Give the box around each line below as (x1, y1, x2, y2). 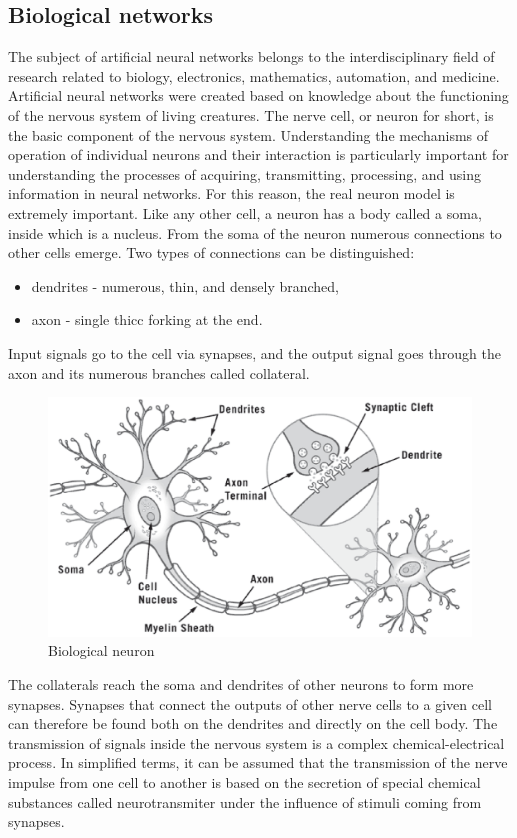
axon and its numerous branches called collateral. (8, 362, 310, 383)
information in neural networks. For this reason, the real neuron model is (8, 183, 455, 204)
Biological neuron (48, 640, 155, 661)
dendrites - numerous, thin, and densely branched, (31, 275, 340, 296)
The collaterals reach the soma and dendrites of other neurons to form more (8, 674, 474, 695)
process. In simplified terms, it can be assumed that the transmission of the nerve (8, 752, 508, 773)
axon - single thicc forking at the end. (31, 309, 263, 330)
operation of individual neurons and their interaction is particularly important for (8, 144, 509, 165)
